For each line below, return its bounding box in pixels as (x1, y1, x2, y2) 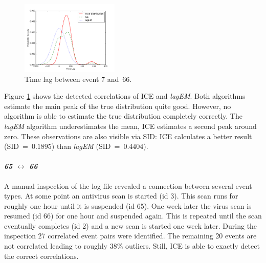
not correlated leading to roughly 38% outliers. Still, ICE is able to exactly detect (4, 240, 260, 251)
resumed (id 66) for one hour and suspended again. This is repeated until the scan (4, 210, 262, 221)
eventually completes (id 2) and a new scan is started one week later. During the (4, 220, 257, 231)
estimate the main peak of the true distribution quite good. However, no (4, 100, 231, 111)
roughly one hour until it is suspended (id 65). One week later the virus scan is (4, 200, 252, 211)
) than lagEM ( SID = (51, 141, 120, 151)
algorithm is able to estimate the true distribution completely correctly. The (4, 111, 242, 121)
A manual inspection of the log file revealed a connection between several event (4, 180, 252, 191)
